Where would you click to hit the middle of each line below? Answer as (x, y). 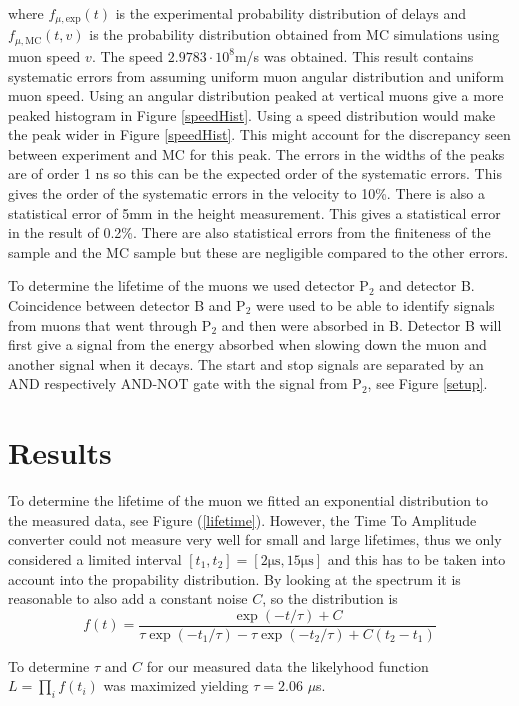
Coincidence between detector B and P (127, 305)
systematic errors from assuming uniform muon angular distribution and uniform (256, 75)
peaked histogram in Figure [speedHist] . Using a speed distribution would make (252, 114)
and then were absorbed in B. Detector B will (361, 324)
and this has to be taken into (416, 558)
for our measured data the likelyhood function (287, 665)
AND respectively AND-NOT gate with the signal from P (185, 383)
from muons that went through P (110, 324)
